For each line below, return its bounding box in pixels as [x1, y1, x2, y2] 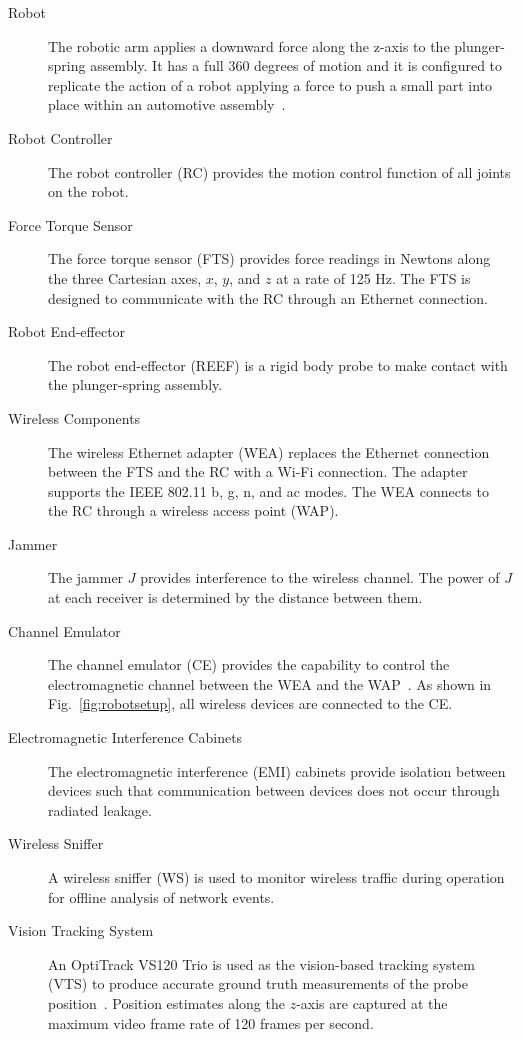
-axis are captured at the [296, 992, 448, 1013]
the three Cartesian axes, [48, 267, 202, 288]
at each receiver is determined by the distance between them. [48, 587, 423, 608]
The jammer [48, 567, 124, 588]
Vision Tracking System [8, 920, 154, 941]
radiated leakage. [48, 799, 152, 820]
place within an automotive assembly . [48, 94, 286, 115]
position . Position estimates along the [48, 992, 285, 1013]
